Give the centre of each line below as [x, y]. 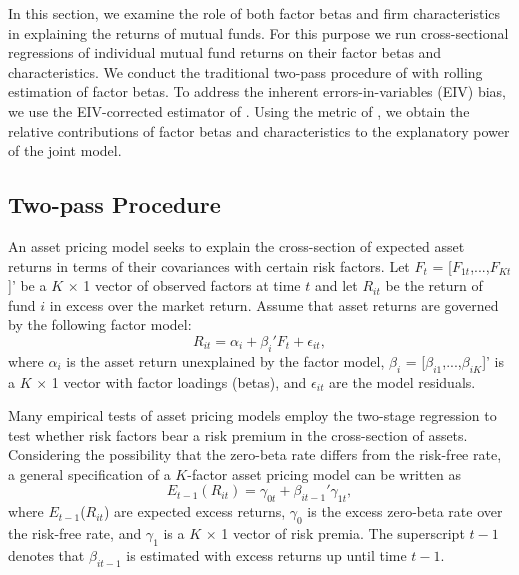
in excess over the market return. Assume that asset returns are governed [274, 304]
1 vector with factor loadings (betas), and [179, 381]
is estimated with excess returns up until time [266, 554]
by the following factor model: [100, 324]
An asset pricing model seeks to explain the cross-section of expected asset [236, 245]
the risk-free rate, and [75, 533]
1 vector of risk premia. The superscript [343, 533]
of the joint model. [65, 150]
